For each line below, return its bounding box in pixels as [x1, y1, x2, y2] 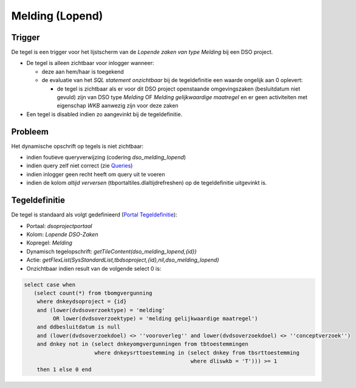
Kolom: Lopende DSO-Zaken [26, 230, 98, 238]
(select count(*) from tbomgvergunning [33, 289, 152, 296]
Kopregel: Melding [26, 239, 73, 246]
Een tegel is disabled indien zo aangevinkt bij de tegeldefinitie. [26, 110, 182, 118]
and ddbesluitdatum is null [36, 324, 121, 331]
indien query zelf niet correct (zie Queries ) [26, 162, 133, 170]
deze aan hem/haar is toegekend [41, 68, 124, 75]
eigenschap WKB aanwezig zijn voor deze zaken [56, 102, 179, 109]
